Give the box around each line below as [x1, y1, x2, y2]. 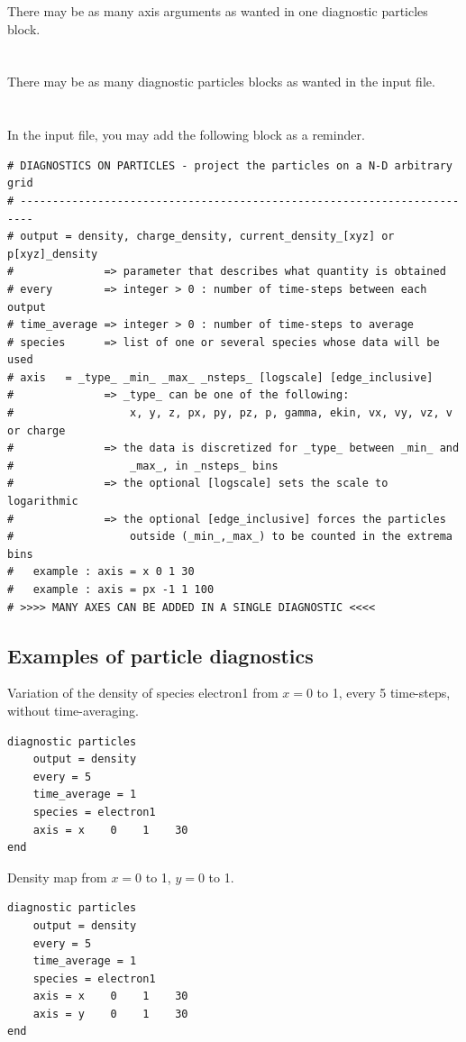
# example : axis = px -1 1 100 [7, 583, 215, 596]
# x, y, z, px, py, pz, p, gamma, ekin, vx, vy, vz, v [7, 407, 452, 420]
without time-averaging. [7, 700, 139, 719]
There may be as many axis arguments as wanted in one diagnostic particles [7, 2, 428, 20]
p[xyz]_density [7, 247, 98, 260]
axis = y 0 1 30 [32, 1007, 188, 1020]
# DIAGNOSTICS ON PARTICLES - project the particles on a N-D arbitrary [7, 159, 452, 172]
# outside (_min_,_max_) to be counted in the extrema [7, 530, 452, 544]
